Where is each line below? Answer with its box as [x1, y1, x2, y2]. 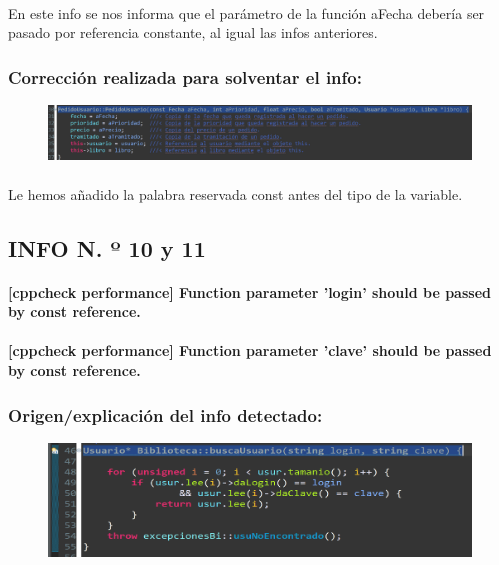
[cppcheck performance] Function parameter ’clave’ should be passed [8, 340, 492, 361]
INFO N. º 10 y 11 [8, 232, 206, 263]
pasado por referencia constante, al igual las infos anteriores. [8, 22, 378, 43]
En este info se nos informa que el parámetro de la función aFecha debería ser [8, 2, 485, 23]
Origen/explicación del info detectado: [8, 402, 323, 427]
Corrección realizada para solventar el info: [8, 64, 362, 89]
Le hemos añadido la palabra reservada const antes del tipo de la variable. [8, 183, 463, 204]
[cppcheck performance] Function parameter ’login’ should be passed [8, 281, 491, 302]
